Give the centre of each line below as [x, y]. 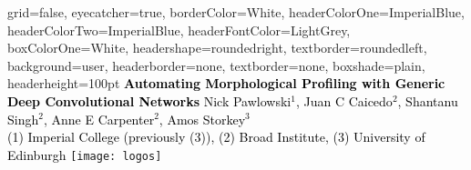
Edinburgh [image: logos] [85, 154]
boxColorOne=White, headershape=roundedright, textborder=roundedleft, [217, 48]
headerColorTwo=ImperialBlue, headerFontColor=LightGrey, [179, 30]
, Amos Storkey [202, 119]
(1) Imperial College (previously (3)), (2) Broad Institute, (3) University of [216, 137]
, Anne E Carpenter [99, 119]
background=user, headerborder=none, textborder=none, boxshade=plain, [216, 65]
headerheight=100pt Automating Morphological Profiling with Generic [226, 83]
